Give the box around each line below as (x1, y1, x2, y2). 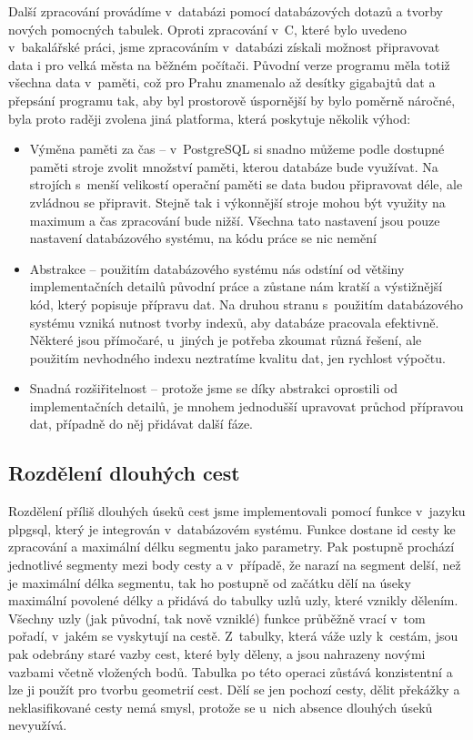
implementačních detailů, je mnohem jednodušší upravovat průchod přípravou (29, 396, 464, 415)
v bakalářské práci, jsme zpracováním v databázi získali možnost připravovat (8, 37, 440, 56)
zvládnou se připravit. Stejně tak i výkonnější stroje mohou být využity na (29, 192, 446, 211)
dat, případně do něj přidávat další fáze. (29, 414, 253, 433)
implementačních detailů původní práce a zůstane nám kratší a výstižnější (29, 277, 443, 296)
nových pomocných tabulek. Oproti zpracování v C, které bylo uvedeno (8, 19, 408, 38)
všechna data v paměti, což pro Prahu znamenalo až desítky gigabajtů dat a (8, 73, 436, 92)
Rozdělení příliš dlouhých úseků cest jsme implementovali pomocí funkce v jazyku (8, 502, 466, 521)
